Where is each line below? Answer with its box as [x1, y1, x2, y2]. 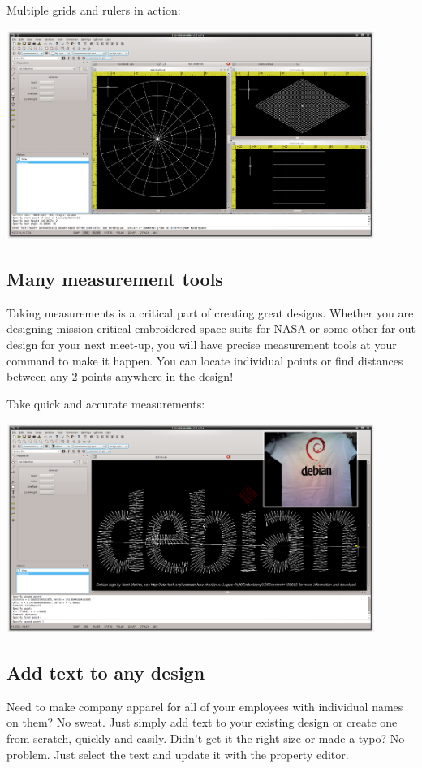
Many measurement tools [6, 266, 223, 291]
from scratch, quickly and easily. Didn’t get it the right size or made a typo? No [6, 729, 405, 746]
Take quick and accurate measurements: [6, 395, 205, 412]
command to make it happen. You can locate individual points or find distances [6, 352, 403, 369]
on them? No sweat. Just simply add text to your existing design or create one [6, 714, 398, 731]
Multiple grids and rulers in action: [6, 2, 181, 18]
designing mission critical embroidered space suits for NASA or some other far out [6, 320, 416, 337]
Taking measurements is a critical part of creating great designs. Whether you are [6, 304, 414, 321]
